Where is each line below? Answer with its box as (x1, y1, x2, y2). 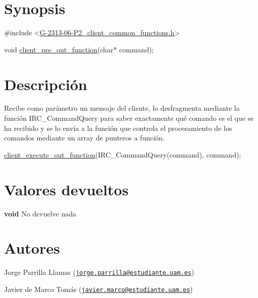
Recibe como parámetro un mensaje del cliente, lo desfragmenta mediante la (4, 103, 240, 113)
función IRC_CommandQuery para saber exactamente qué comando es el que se (4, 113, 254, 123)
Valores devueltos (4, 179, 129, 199)
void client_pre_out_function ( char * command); (4, 44, 154, 54)
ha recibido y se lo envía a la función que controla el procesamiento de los (4, 122, 232, 133)
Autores (4, 238, 60, 258)
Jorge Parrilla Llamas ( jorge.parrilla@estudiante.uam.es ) (4, 267, 194, 277)
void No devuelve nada (4, 208, 77, 218)
